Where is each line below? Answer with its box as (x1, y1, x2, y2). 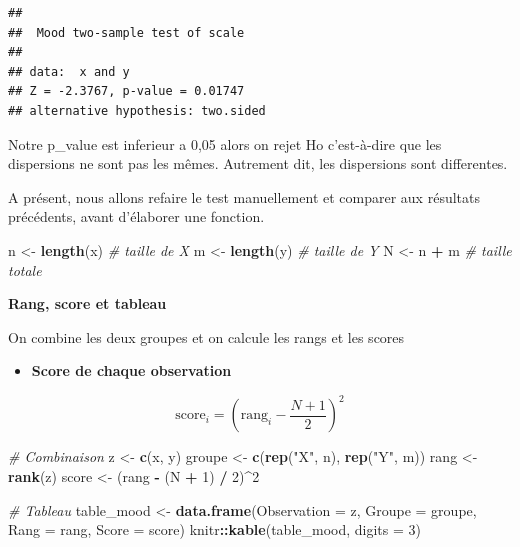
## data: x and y (8, 64, 130, 79)
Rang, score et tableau (8, 293, 167, 314)
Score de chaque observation (31, 360, 232, 381)
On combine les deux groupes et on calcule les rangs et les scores (8, 326, 405, 347)
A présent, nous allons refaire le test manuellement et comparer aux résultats (8, 186, 480, 207)
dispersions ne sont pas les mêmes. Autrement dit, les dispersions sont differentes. (8, 153, 508, 174)
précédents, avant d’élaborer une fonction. (8, 206, 265, 227)
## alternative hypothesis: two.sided (8, 103, 266, 118)
